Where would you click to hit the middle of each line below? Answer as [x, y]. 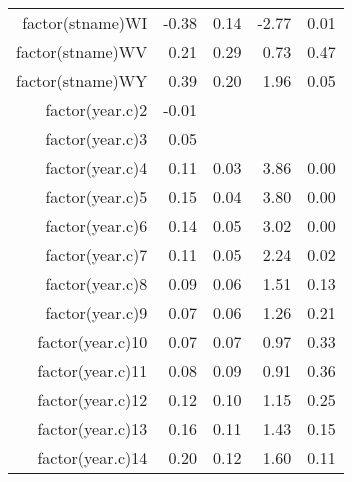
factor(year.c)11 [92, 370]
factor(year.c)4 [96, 167]
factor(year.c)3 [96, 138]
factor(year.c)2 [96, 109]
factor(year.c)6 [96, 225]
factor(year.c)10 [92, 341]
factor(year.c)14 [92, 457]
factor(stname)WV [82, 51]
